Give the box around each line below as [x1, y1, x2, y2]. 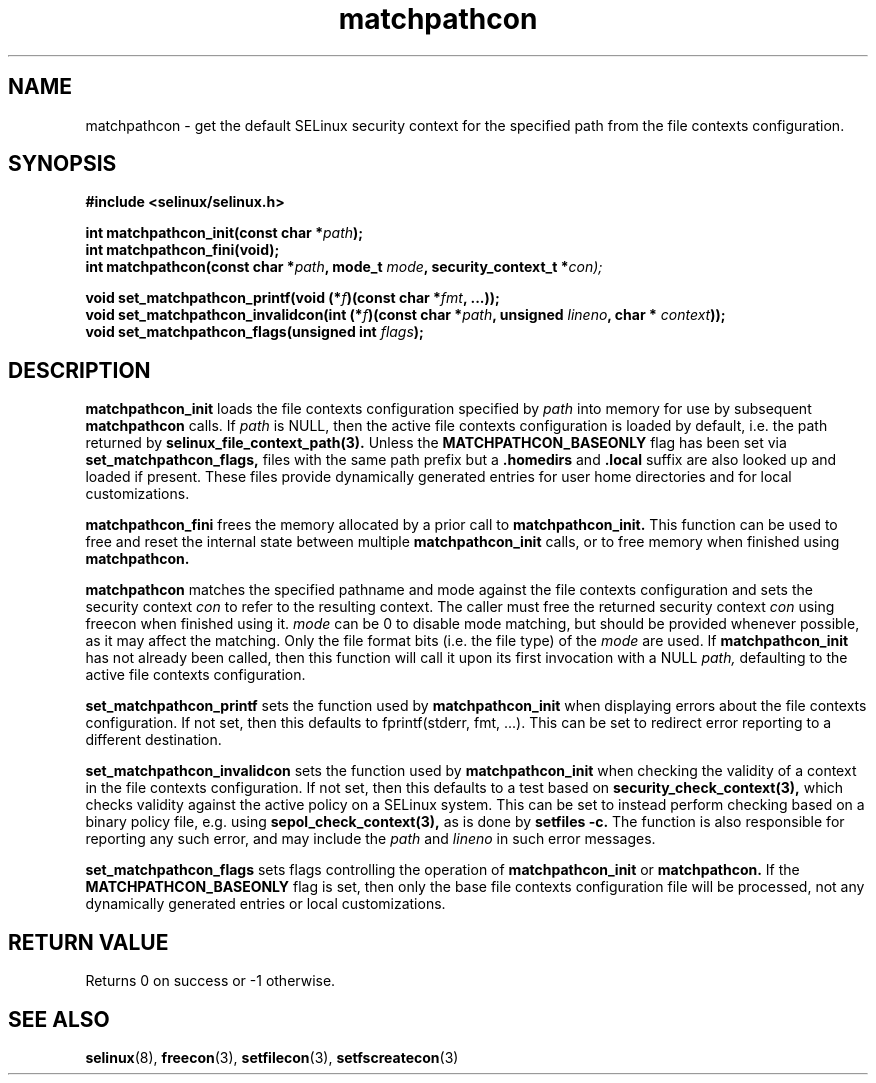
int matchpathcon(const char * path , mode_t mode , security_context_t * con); [85, 258, 603, 276]
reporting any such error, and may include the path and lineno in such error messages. [85, 830, 656, 848]
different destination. [85, 731, 222, 749]
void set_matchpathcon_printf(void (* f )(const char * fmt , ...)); [85, 289, 500, 307]
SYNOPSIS [8, 151, 117, 177]
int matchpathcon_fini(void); [85, 241, 280, 259]
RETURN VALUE [8, 929, 169, 955]
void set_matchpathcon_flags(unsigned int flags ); [85, 323, 424, 341]
